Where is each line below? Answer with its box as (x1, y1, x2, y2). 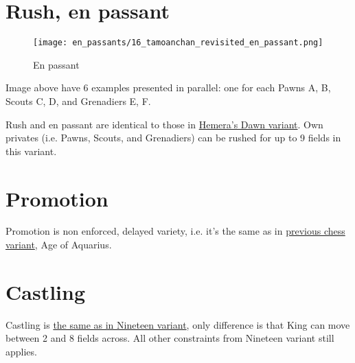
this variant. (5, 143, 57, 158)
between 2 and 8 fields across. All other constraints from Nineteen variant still (5, 331, 334, 345)
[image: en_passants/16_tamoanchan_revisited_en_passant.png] (33, 38, 323, 48)
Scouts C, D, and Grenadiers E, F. (5, 93, 151, 108)
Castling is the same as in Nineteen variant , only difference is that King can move (5, 317, 350, 331)
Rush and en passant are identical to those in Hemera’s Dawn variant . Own (5, 117, 323, 131)
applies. (5, 344, 37, 358)
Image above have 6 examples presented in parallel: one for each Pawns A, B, (5, 80, 331, 95)
